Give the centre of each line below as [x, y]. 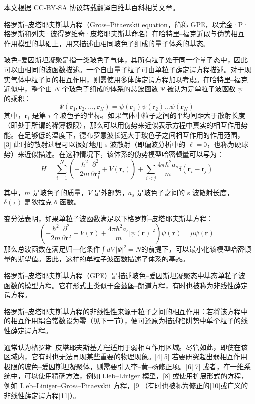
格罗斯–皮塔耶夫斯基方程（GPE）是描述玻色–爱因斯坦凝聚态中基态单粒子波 [125, 275]
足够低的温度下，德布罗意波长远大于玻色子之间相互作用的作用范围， [134, 134]
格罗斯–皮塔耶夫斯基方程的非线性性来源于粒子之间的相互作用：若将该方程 [122, 311]
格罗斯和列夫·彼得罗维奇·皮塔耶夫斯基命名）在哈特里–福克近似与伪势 [117, 34]
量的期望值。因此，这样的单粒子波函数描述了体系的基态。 [97, 259]
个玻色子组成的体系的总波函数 [110, 89]
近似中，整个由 [28, 89]
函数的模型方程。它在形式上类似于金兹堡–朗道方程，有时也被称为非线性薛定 [126, 285]
